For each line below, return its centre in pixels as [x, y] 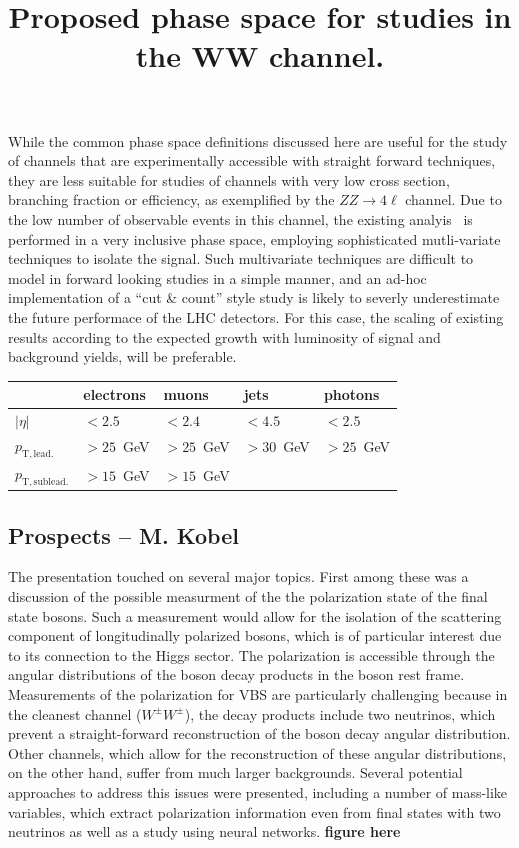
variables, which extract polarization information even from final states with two [254, 811]
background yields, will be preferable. [122, 356]
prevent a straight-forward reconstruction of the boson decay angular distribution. [259, 733]
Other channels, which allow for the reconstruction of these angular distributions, [257, 752]
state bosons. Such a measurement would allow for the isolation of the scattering [255, 615]
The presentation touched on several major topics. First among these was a [238, 576]
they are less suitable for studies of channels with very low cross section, [229, 179]
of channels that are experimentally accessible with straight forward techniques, [252, 160]
